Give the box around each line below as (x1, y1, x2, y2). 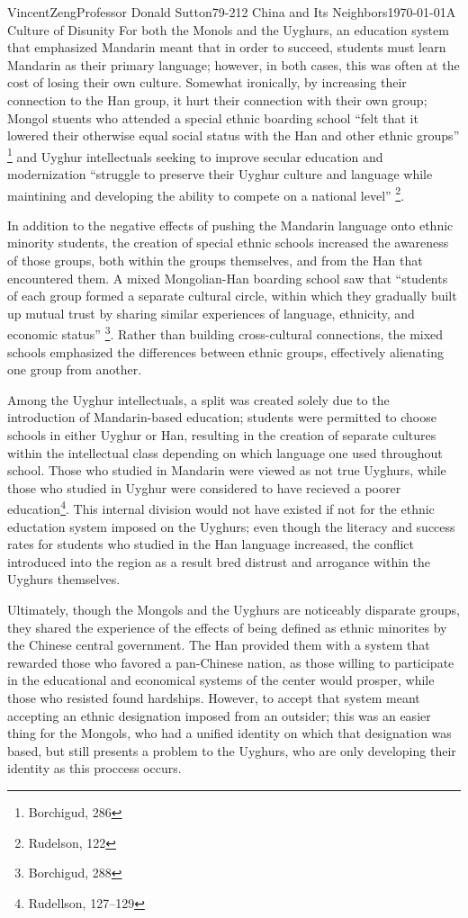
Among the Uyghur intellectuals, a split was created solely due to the (7, 390, 390, 409)
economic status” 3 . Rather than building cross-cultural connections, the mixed (7, 322, 444, 344)
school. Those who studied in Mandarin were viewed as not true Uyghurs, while (7, 461, 446, 480)
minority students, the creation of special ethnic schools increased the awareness (7, 233, 449, 252)
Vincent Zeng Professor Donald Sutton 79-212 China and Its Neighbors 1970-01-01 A (7, 3, 456, 21)
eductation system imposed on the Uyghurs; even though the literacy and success (7, 517, 455, 535)
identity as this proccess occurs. (7, 759, 182, 778)
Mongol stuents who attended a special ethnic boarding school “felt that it (7, 108, 418, 127)
